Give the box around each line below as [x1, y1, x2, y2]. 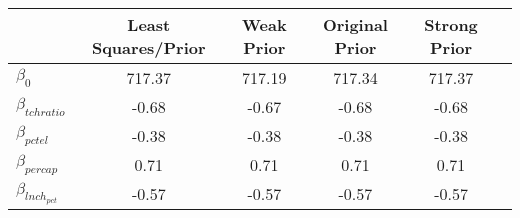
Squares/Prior [91, 36, 206, 59]
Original [322, 13, 388, 36]
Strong [424, 13, 478, 36]
